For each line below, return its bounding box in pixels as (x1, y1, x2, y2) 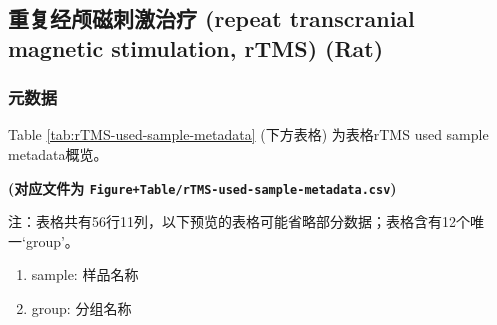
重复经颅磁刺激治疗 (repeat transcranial (8, 3, 415, 34)
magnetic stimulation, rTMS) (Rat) (8, 32, 384, 63)
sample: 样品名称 (31, 264, 139, 285)
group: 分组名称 (31, 298, 132, 319)
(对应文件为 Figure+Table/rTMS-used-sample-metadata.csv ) (8, 177, 397, 198)
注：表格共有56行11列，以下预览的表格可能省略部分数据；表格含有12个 (8, 211, 470, 232)
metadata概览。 (8, 143, 108, 164)
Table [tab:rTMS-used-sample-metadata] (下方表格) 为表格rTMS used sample (8, 124, 489, 145)
